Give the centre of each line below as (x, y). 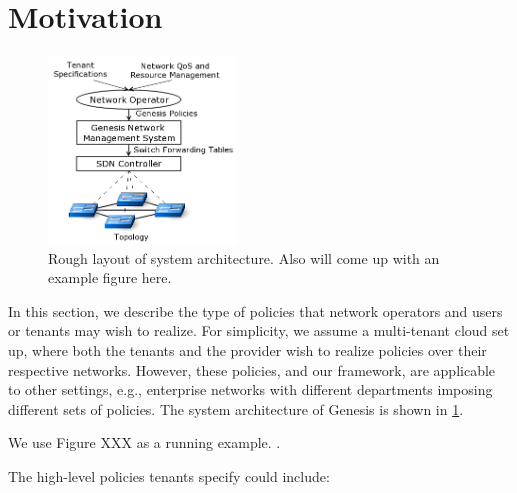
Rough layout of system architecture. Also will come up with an (244, 257)
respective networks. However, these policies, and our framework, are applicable (252, 369)
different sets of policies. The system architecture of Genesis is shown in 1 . (236, 408)
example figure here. (110, 277)
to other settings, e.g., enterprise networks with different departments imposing (250, 389)
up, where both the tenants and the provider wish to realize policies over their (247, 350)
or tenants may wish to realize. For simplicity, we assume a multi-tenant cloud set (259, 330)
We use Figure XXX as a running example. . (144, 442)
